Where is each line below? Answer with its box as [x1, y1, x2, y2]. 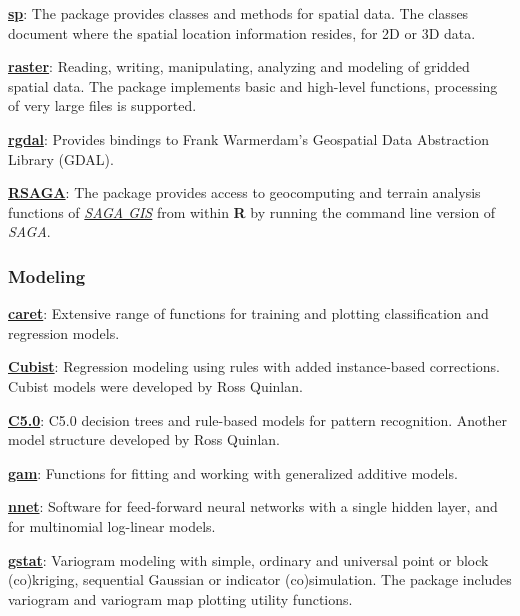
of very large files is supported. [8, 95, 197, 116]
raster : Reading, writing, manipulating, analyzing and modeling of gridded [8, 56, 470, 77]
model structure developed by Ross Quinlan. [8, 429, 280, 450]
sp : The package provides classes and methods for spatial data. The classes [8, 3, 469, 23]
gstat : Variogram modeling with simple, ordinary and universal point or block [8, 549, 489, 570]
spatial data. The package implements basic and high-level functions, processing [8, 75, 498, 96]
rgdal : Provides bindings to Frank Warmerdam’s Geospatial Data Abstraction [8, 128, 489, 149]
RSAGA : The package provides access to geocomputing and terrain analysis [8, 182, 481, 203]
